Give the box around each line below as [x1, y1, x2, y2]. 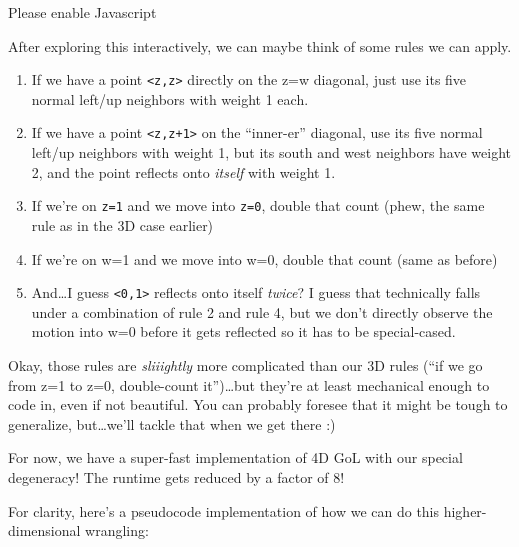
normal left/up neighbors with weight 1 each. [31, 88, 309, 109]
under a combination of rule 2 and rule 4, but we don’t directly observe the [31, 301, 493, 322]
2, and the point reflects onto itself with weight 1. [31, 161, 336, 182]
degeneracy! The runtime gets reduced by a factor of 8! [8, 466, 345, 487]
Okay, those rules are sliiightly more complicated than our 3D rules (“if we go [8, 354, 483, 375]
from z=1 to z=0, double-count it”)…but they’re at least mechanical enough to [8, 374, 490, 395]
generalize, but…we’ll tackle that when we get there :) [8, 413, 336, 434]
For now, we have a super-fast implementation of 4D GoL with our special [8, 447, 463, 468]
